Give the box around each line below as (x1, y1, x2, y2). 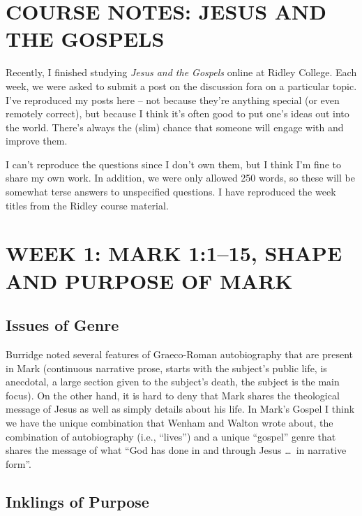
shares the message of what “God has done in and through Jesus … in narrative (6, 443, 347, 457)
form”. (6, 456, 31, 471)
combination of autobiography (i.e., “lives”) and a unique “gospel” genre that (6, 429, 336, 443)
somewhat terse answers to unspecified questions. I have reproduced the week (6, 184, 336, 199)
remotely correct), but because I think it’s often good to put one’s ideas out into (6, 106, 349, 121)
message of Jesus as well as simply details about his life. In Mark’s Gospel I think (6, 401, 355, 416)
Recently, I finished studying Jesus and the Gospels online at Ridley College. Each (6, 65, 357, 80)
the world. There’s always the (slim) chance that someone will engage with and (6, 119, 344, 134)
